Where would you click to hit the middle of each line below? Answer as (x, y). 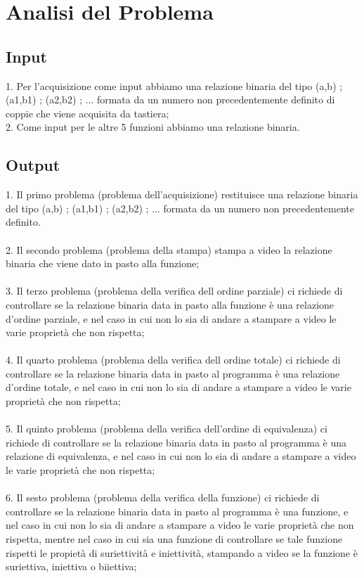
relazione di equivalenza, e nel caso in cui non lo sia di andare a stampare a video (181, 456)
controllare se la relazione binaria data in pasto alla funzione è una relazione (170, 304)
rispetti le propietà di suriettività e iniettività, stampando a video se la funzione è (182, 552)
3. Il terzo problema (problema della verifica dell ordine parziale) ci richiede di (174, 291)
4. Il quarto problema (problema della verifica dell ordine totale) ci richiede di (173, 360)
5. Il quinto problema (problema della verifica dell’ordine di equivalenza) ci (167, 429)
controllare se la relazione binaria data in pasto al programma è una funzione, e (177, 511)
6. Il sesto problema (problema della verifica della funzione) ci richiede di (163, 497)
